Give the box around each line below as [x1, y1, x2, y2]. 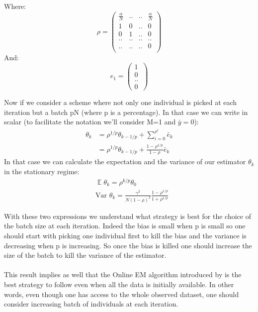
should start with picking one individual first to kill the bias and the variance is [4, 230, 247, 241]
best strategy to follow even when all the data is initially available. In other [4, 279, 234, 290]
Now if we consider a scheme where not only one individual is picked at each [4, 97, 237, 107]
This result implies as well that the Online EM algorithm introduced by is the [4, 269, 242, 280]
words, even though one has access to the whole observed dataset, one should [4, 289, 239, 299]
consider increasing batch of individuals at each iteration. [4, 299, 178, 309]
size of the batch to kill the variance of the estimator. [4, 250, 167, 260]
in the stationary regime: [4, 166, 80, 176]
